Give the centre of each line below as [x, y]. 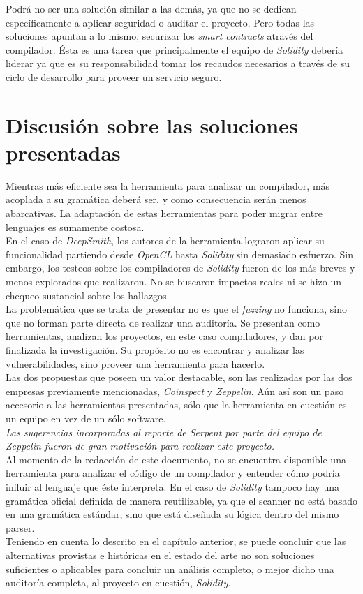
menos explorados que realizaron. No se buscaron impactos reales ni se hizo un [173, 282]
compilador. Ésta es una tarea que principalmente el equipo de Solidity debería [175, 49]
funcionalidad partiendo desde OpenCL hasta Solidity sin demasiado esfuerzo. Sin [179, 254]
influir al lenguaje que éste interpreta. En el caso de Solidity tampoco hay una [172, 486]
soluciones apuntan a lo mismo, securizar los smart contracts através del [160, 36]
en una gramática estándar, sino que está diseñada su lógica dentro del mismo [172, 514]
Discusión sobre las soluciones [152, 125]
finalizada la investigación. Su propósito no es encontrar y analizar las [155, 350]
